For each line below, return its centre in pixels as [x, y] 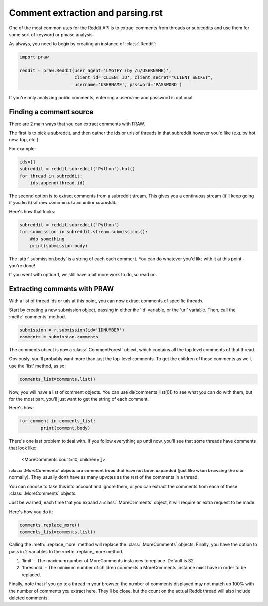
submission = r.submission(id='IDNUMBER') [72, 330]
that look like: [23, 448]
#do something [47, 239]
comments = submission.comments [59, 337]
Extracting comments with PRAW [62, 289]
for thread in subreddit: [51, 176]
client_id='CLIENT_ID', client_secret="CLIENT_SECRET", [144, 78]
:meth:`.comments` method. [37, 317]
